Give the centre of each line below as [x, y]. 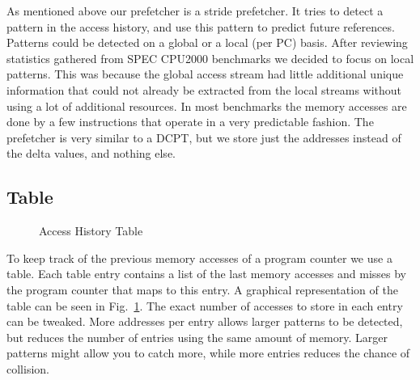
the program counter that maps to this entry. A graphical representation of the [202, 289]
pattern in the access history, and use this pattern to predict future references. [201, 26]
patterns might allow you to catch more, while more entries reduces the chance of [208, 353]
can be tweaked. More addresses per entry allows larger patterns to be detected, [205, 321]
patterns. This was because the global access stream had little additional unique [205, 74]
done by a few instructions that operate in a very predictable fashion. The [190, 122]
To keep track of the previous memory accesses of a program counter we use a [199, 258]
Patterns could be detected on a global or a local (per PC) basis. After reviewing [207, 42]
